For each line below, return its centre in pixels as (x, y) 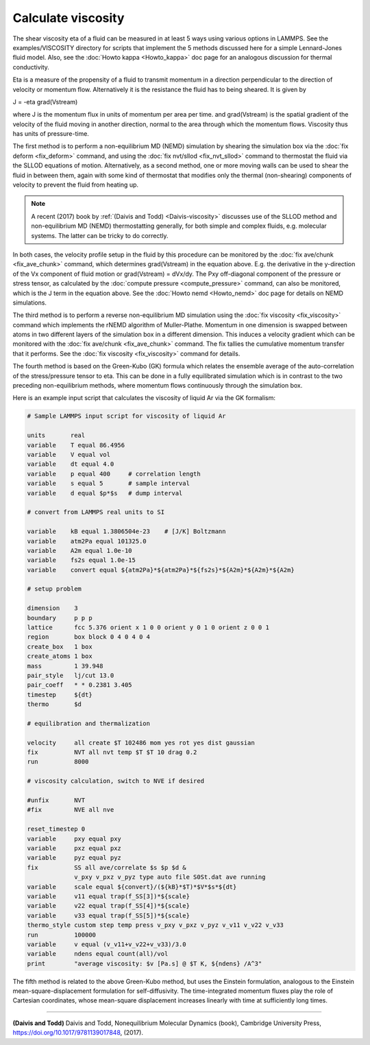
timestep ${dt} (60, 694)
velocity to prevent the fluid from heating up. (76, 185)
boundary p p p (60, 618)
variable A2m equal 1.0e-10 (80, 550)
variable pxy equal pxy (74, 838)
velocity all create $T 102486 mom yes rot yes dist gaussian (141, 742)
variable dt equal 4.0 (71, 464)
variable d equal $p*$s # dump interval (105, 493)
